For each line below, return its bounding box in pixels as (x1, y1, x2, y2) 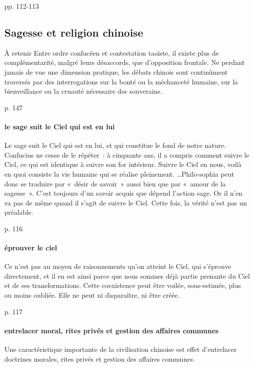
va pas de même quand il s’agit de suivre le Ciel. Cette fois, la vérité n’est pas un (4, 197, 247, 207)
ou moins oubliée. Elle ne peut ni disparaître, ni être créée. (4, 290, 180, 300)
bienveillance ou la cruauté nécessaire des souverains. (4, 86, 162, 96)
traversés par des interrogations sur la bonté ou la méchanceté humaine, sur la (4, 76, 238, 86)
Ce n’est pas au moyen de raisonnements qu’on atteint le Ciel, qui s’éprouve (4, 261, 232, 271)
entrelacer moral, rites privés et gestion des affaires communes (4, 325, 219, 335)
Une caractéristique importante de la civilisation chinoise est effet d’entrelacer (4, 344, 237, 354)
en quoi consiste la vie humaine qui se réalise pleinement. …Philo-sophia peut (4, 168, 234, 179)
